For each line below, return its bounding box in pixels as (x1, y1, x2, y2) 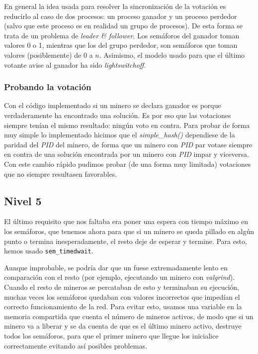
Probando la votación (4, 81, 91, 93)
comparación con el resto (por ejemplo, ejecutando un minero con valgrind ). (4, 272, 235, 282)
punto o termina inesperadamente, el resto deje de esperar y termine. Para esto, (4, 236, 247, 246)
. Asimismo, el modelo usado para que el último (99, 49, 245, 60)
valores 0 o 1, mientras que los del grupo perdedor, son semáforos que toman (4, 40, 238, 50)
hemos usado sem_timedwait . (4, 245, 93, 256)
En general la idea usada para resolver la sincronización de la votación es (4, 1, 226, 11)
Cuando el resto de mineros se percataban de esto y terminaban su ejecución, (4, 281, 240, 292)
